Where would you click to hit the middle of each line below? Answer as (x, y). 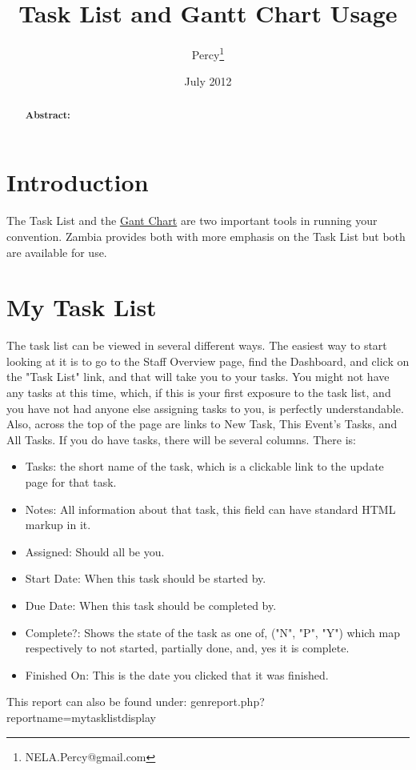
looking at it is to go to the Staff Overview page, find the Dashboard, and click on (208, 361)
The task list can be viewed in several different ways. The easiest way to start (197, 345)
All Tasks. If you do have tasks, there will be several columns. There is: (181, 439)
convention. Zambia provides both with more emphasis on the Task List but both (206, 236)
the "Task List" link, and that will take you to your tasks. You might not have (198, 377)
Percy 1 (208, 53)
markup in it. (58, 525)
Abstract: (48, 114)
